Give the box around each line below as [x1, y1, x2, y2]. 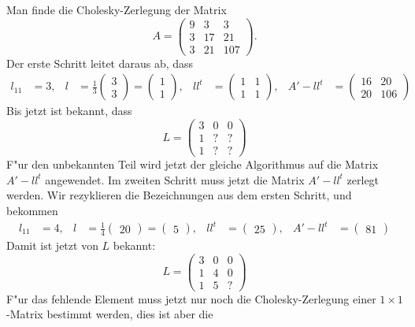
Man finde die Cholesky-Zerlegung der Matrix [6, 2, 227, 17]
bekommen [6, 202, 58, 218]
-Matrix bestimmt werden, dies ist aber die [6, 306, 213, 322]
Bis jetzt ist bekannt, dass [6, 102, 132, 119]
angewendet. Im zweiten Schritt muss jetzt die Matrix [45, 171, 305, 188]
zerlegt [346, 171, 380, 188]
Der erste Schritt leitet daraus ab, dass [6, 54, 194, 71]
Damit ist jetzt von [6, 237, 98, 254]
